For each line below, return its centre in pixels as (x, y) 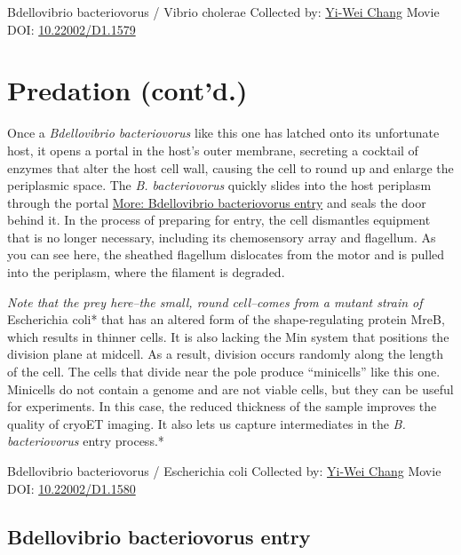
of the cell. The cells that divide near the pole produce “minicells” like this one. (224, 372)
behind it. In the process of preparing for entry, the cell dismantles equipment (219, 220)
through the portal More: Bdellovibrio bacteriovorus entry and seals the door (217, 202)
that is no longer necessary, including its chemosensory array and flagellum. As (222, 237)
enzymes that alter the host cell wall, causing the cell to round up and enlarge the (230, 167)
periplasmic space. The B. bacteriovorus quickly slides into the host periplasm (219, 185)
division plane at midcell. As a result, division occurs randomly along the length (225, 354)
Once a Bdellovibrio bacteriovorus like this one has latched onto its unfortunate (223, 133)
